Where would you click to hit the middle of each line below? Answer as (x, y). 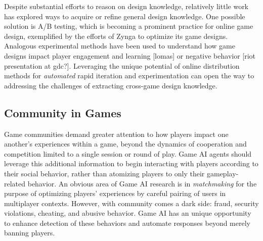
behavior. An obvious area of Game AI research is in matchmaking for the (142, 183)
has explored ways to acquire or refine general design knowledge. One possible (125, 16)
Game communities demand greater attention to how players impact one (116, 134)
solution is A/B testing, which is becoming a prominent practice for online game (129, 26)
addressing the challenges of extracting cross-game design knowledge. (111, 85)
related (15, 183)
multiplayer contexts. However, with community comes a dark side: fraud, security (131, 203)
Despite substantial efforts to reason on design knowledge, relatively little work (126, 6)
